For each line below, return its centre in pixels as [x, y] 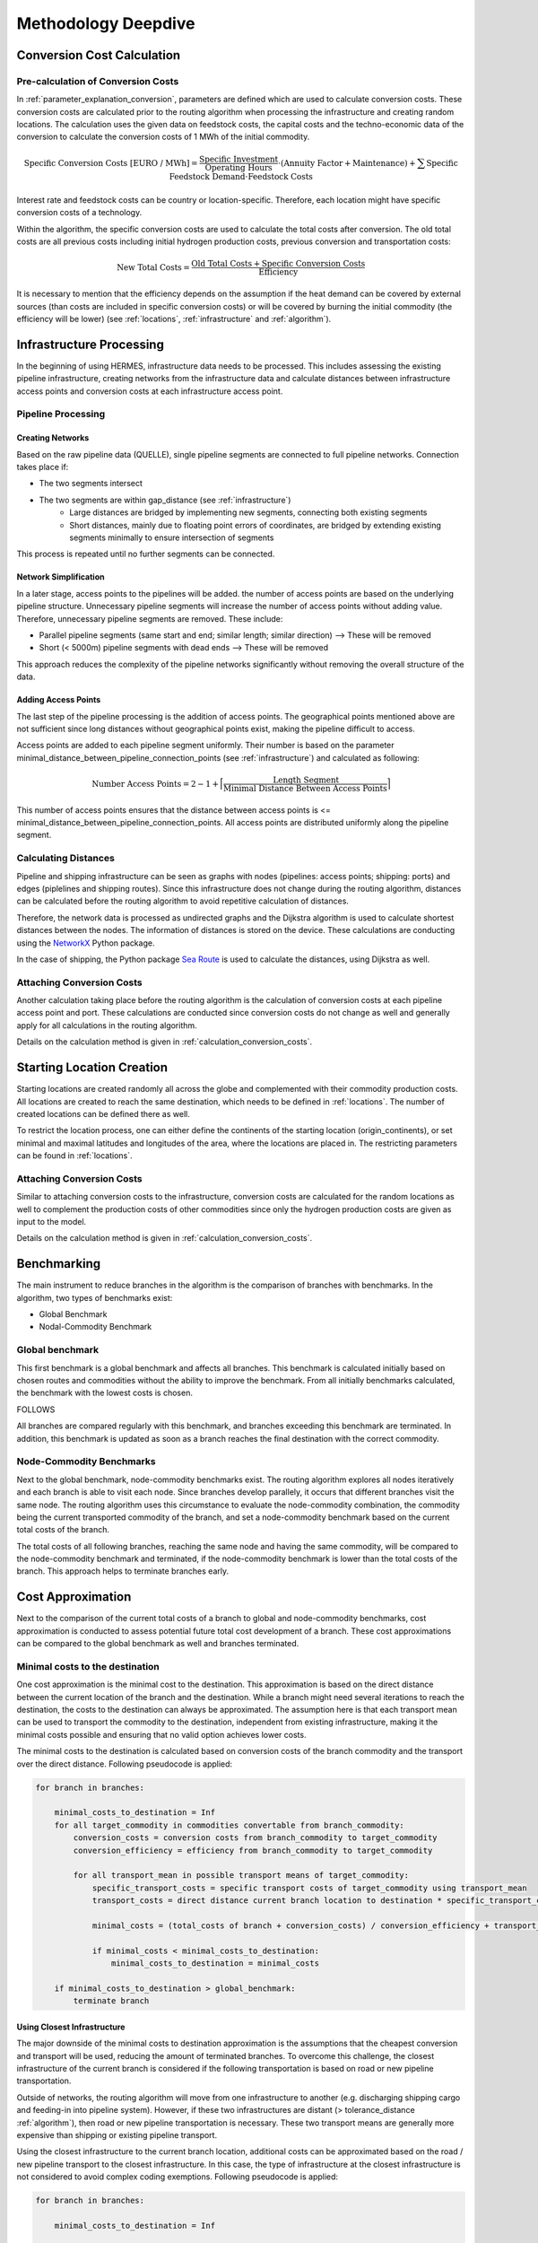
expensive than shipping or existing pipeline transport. [117, 2134]
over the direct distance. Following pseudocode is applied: [125, 1764]
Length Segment [306, 780]
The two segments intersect [91, 484]
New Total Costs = [153, 267]
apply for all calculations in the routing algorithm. [107, 1025]
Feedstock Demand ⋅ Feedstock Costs [241, 176]
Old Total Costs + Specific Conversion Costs [278, 264]
